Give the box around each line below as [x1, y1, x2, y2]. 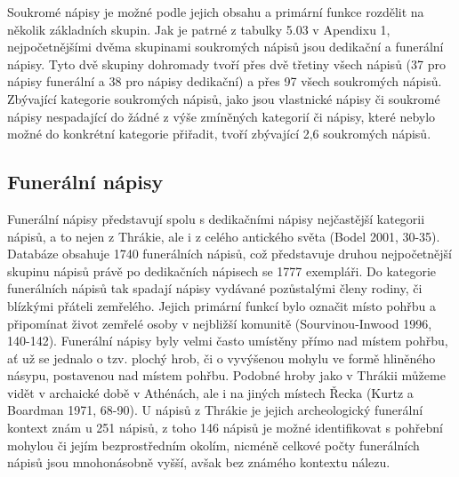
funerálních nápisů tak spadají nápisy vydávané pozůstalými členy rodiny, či [7, 279, 423, 298]
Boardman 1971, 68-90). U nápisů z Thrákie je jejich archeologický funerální [7, 401, 423, 419]
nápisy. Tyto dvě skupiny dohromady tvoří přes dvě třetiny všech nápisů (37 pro [7, 54, 446, 73]
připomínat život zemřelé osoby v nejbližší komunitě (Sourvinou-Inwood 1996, [7, 314, 432, 332]
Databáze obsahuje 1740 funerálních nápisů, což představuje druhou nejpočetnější [7, 244, 453, 263]
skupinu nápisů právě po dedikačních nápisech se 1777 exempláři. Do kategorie [7, 261, 437, 280]
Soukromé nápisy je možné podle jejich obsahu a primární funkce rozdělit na [7, 3, 424, 20]
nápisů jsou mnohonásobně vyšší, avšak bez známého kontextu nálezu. [7, 453, 391, 472]
